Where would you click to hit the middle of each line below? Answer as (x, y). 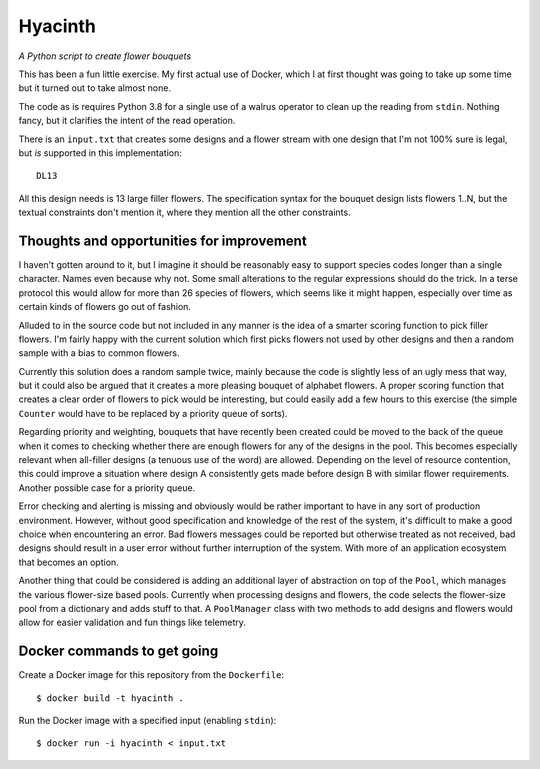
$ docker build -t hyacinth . (110, 698)
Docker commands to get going (118, 651)
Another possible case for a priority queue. (107, 487)
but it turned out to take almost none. (95, 88)
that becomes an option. (68, 562)
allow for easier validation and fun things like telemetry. (132, 622)
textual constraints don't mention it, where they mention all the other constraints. (184, 212)
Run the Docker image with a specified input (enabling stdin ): (147, 721)
